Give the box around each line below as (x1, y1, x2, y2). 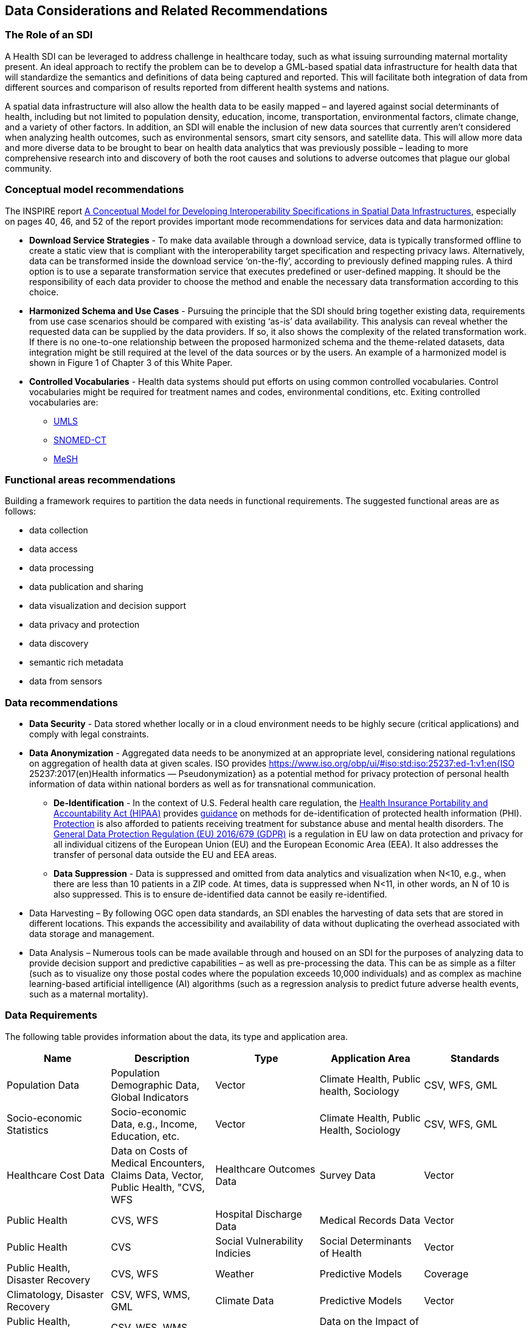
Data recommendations (5, 696, 118, 709)
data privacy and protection (29, 619, 140, 630)
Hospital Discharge (215, 1207, 302, 1220)
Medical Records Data (319, 1214, 421, 1226)
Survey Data (319, 1168, 376, 1181)
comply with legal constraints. (29, 729, 149, 740)
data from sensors (29, 676, 102, 687)
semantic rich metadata (29, 657, 123, 668)
